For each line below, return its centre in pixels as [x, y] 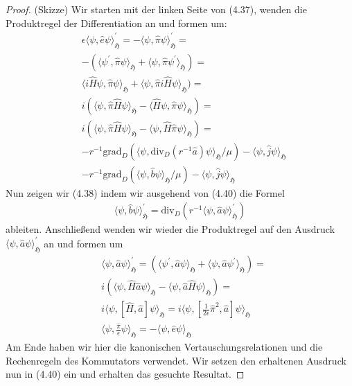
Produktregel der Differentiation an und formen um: [116, 23]
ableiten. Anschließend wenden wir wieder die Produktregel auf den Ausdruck [170, 229]
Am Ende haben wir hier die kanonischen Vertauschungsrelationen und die [164, 347]
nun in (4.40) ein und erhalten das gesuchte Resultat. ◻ [125, 374]
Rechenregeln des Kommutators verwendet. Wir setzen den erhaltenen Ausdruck [176, 360]
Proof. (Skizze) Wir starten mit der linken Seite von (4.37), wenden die [156, 9]
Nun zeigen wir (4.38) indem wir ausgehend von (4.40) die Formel [145, 192]
